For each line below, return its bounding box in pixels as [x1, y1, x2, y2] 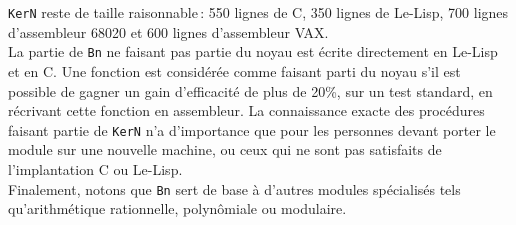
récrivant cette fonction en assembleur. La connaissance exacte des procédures [8, 100, 485, 121]
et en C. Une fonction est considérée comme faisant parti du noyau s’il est [8, 60, 461, 81]
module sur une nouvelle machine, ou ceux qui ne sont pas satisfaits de [8, 139, 442, 160]
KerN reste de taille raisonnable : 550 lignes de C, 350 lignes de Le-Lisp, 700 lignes [8, 2, 509, 22]
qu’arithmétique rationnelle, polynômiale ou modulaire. [8, 198, 347, 219]
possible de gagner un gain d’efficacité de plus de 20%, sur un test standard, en [8, 80, 493, 101]
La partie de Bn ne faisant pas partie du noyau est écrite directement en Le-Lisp [8, 41, 498, 62]
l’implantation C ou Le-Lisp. [8, 158, 183, 179]
